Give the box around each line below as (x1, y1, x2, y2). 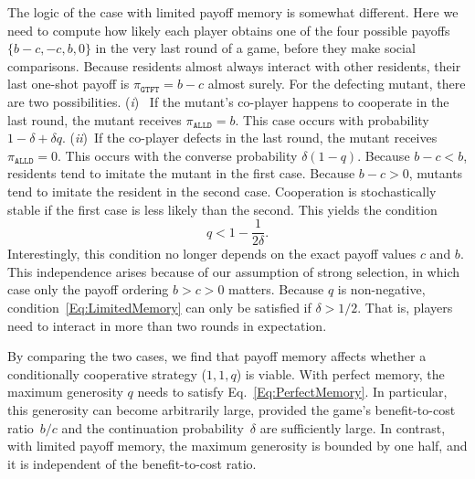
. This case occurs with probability (235, 110, 429, 129)
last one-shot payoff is (7, 74, 130, 93)
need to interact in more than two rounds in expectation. (7, 315, 327, 335)
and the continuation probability (61, 418, 244, 437)
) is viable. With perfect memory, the (236, 364, 445, 383)
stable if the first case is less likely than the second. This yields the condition (7, 199, 438, 218)
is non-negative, (337, 280, 426, 299)
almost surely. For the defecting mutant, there (207, 74, 466, 93)
